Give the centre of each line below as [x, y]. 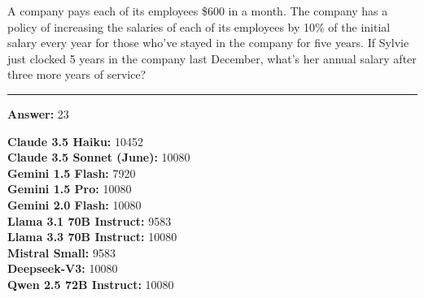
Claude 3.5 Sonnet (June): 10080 [99, 157]
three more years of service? [77, 74]
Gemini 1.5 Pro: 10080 [70, 189]
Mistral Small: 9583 [61, 252]
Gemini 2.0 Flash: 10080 [74, 204]
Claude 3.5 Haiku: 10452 [75, 141]
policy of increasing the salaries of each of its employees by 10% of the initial [199, 26]
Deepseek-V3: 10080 [63, 268]
